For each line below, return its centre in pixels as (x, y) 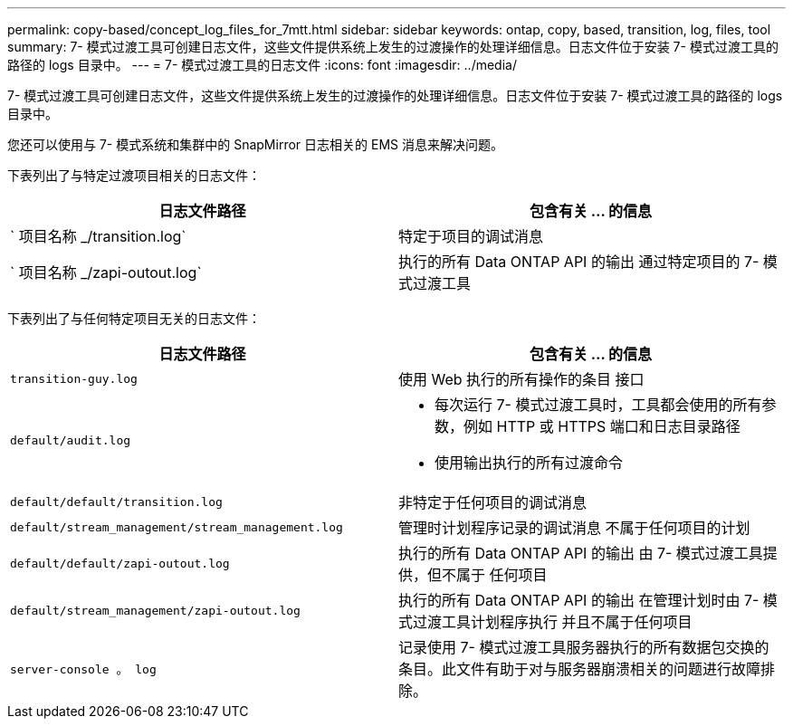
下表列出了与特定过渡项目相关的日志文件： (134, 175)
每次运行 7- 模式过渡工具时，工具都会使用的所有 (598, 405)
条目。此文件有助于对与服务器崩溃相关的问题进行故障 (580, 669)
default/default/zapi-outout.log (120, 563)
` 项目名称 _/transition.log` (98, 236)
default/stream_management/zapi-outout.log (155, 610)
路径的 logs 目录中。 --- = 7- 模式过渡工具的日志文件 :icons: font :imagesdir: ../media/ (262, 65)
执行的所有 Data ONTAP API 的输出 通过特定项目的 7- (579, 262)
